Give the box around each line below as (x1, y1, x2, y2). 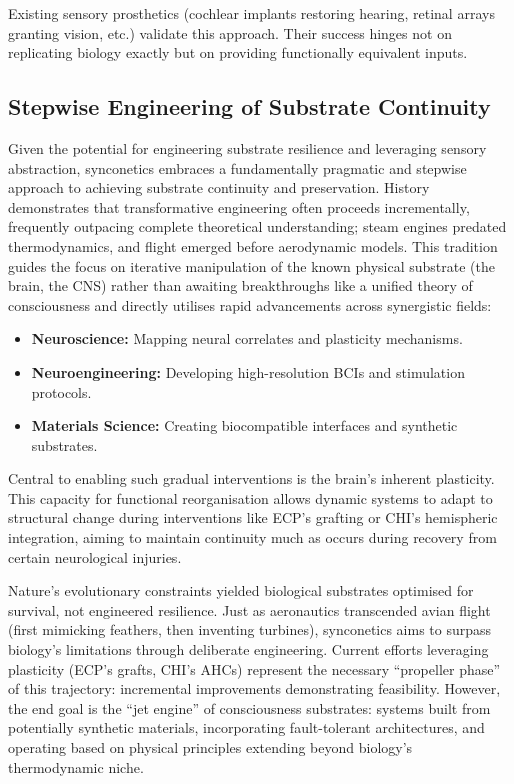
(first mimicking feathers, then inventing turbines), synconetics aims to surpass (8, 619, 492, 640)
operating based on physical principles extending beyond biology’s (8, 737, 413, 758)
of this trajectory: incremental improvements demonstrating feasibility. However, (8, 678, 501, 699)
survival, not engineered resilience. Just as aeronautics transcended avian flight (8, 599, 491, 620)
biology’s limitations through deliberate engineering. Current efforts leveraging (8, 639, 489, 660)
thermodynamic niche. (8, 756, 144, 777)
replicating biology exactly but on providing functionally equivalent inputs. (8, 42, 468, 63)
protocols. (31, 381, 92, 402)
